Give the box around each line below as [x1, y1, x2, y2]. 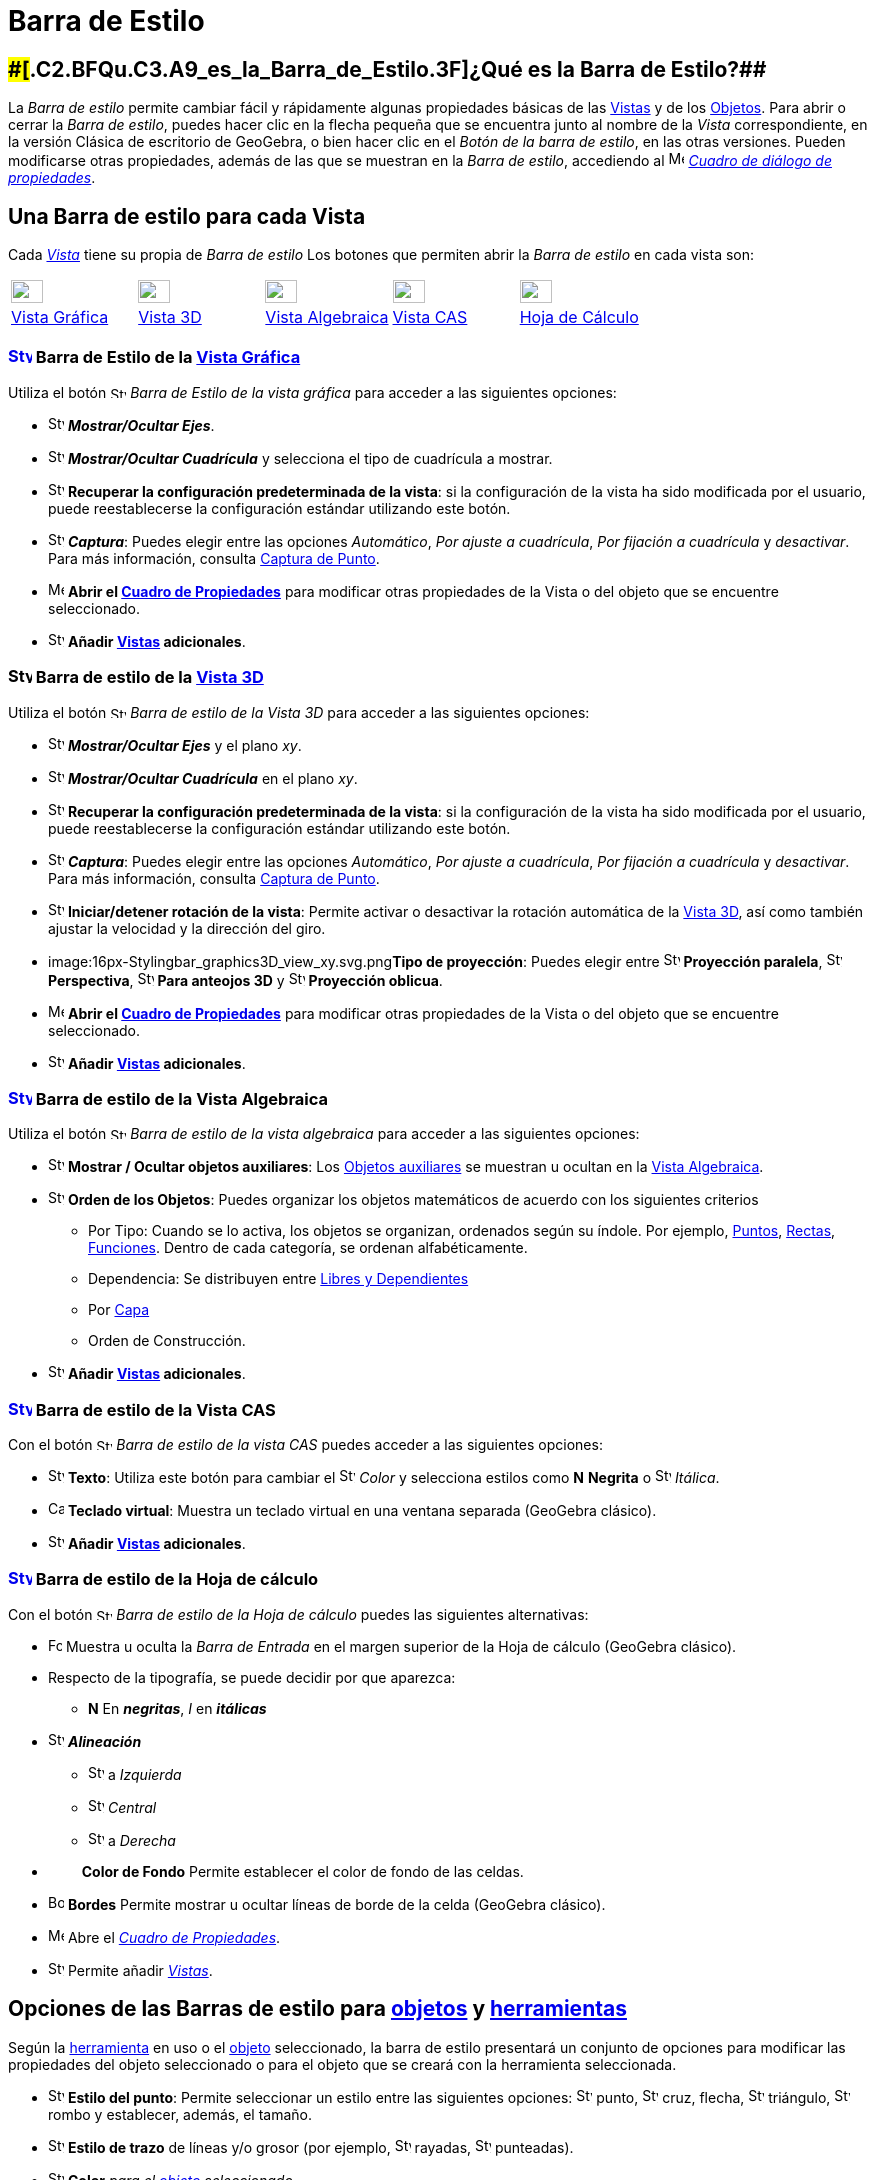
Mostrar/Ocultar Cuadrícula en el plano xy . [67, 769, 358, 787]
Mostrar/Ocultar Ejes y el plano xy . [67, 736, 302, 754]
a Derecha [107, 1831, 176, 1849]
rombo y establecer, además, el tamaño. [48, 2105, 313, 2123]
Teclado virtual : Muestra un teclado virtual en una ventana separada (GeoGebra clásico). [67, 1502, 657, 1520]
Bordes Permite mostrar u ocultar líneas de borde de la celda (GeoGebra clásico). [67, 1895, 606, 1913]
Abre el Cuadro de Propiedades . [67, 1928, 281, 1946]
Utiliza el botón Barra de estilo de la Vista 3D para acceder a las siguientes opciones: [8, 703, 590, 721]
